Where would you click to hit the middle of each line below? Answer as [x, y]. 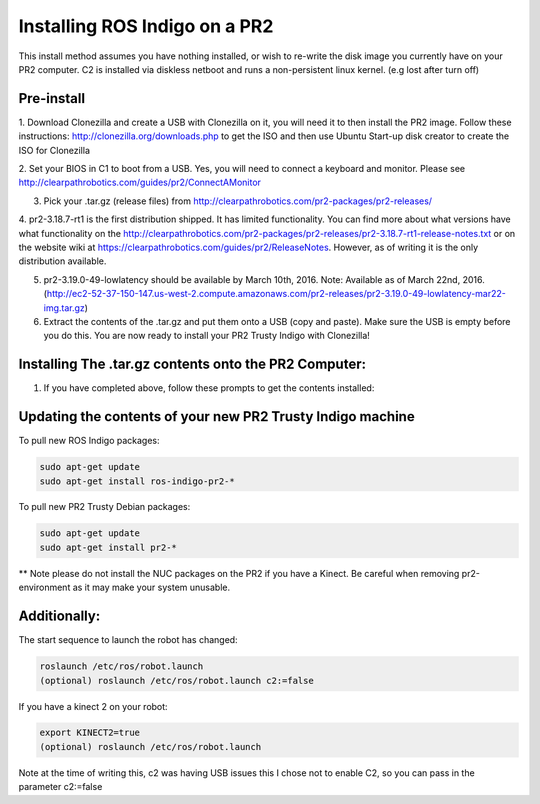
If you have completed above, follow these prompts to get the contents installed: [209, 388]
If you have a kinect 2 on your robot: [93, 706]
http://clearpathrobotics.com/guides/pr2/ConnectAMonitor [140, 182]
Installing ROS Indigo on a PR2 [146, 26]
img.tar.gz [64, 307]
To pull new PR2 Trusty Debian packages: [104, 507]
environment [44, 587]
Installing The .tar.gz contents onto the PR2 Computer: [192, 364]
